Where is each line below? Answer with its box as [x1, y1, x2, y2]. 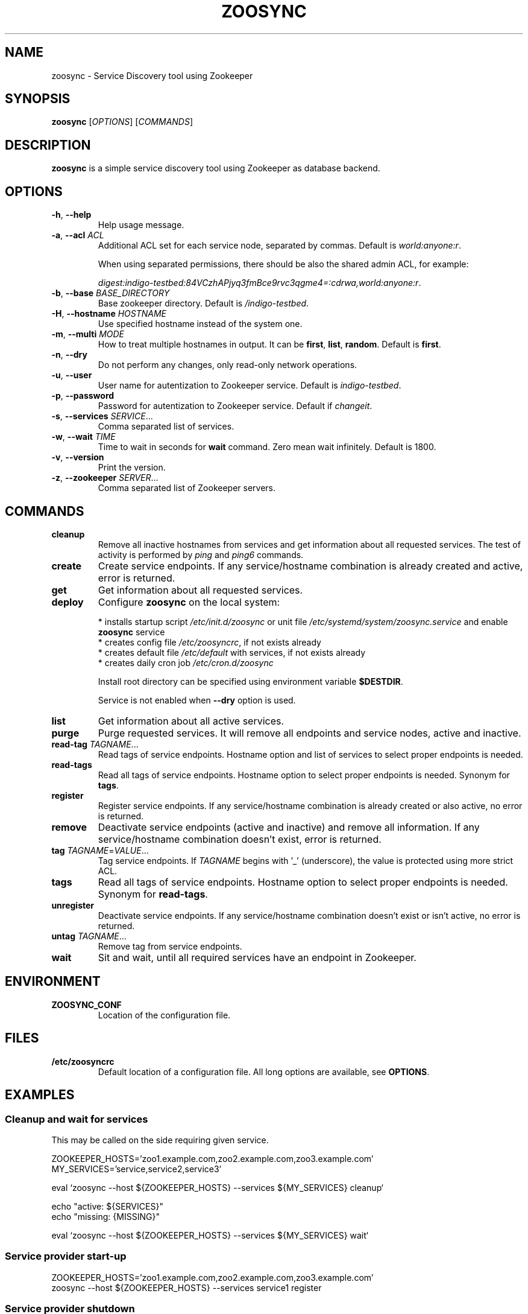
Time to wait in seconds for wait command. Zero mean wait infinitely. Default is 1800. [98, 442, 436, 452]
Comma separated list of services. [98, 421, 234, 432]
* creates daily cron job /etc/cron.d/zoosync [98, 657, 274, 668]
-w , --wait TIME [51, 431, 116, 442]
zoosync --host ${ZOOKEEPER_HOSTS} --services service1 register [51, 1282, 322, 1293]
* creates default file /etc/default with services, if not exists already [98, 647, 366, 658]
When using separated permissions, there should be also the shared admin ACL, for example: [98, 259, 469, 270]
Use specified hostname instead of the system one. [98, 319, 303, 329]
